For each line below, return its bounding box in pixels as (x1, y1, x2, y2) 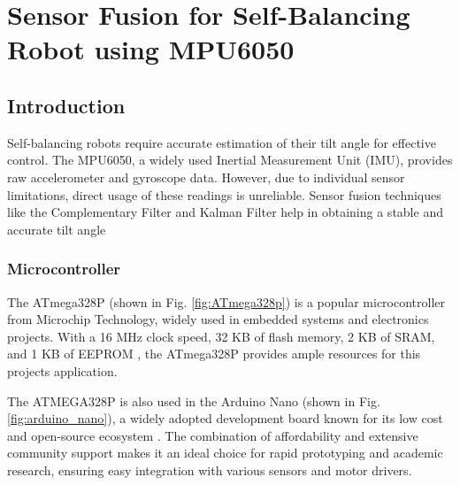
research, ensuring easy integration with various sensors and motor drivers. (7, 460, 412, 479)
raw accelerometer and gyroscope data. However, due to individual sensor (7, 167, 405, 186)
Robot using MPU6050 (7, 31, 295, 67)
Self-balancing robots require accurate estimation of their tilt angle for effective (7, 133, 436, 151)
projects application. (7, 361, 118, 380)
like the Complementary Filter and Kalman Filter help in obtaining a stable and (7, 203, 443, 221)
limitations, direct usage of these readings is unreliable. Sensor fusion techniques (7, 185, 441, 204)
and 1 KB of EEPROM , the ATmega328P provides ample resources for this (7, 344, 421, 363)
